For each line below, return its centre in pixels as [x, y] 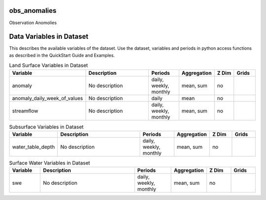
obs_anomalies [33, 11]
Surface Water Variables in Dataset [50, 163]
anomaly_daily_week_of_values [48, 98]
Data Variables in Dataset [49, 37]
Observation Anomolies [33, 23]
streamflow [25, 111]
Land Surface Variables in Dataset [49, 66]
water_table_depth [33, 147]
